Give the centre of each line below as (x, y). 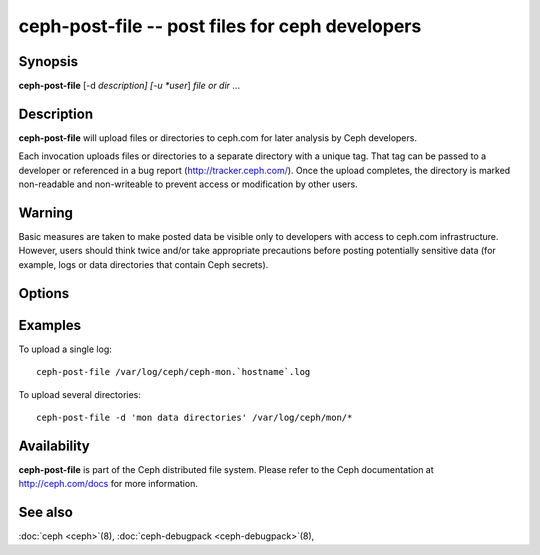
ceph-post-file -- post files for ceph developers (220, 26)
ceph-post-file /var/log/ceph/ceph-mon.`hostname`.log (173, 372)
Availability (54, 445)
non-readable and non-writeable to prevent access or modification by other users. (188, 184)
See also (46, 512)
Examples (50, 325)
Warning (46, 212)
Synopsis (48, 61)
